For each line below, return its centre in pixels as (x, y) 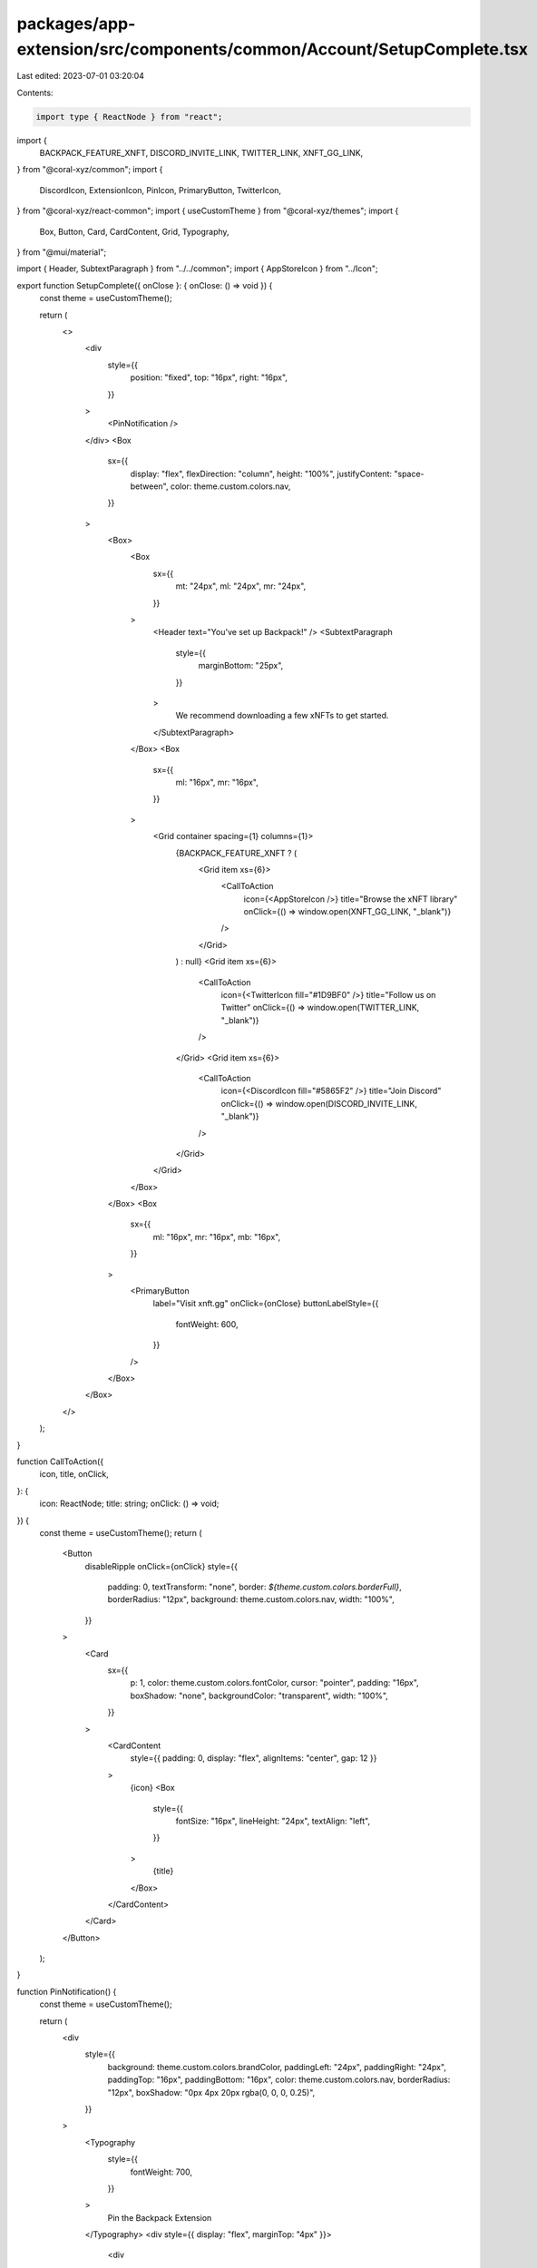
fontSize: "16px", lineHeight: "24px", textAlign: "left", (273, 1821)
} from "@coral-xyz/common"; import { (90, 170)
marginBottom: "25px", (241, 666)
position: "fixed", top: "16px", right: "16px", (209, 377)
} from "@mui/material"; (62, 252)
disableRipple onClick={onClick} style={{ (161, 1566)
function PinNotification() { (67, 1991)
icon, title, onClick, (74, 1474)
